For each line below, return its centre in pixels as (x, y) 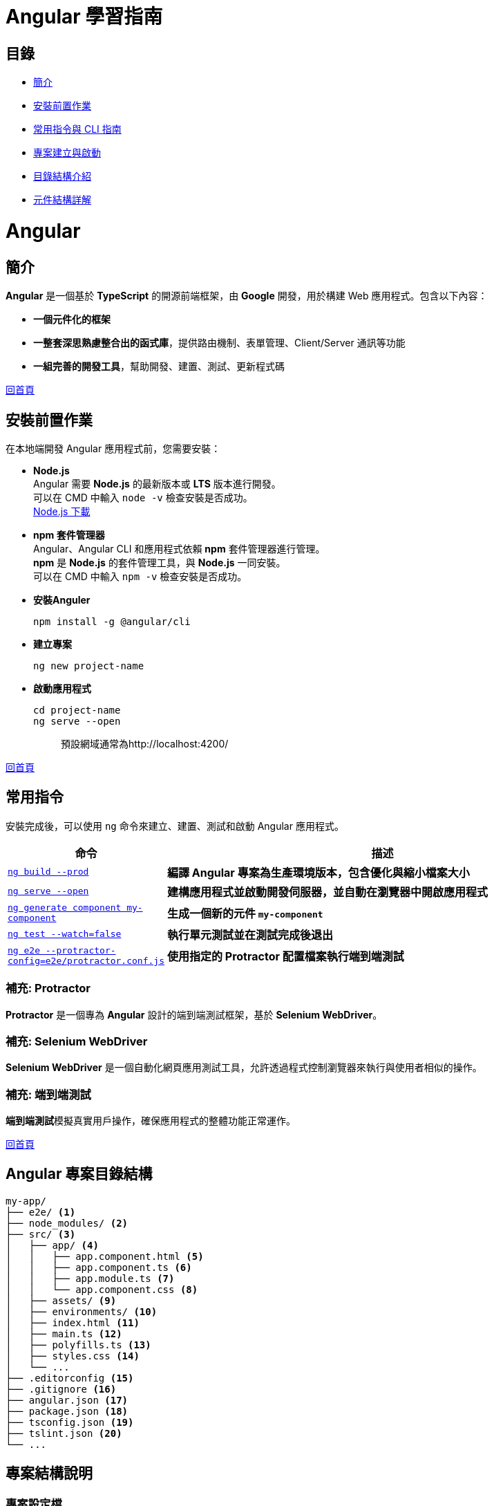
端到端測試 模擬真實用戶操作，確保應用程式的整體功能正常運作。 (151, 1121)
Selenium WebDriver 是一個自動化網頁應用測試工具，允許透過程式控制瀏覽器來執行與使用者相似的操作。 (244, 1068)
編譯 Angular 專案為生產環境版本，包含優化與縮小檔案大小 (318, 872)
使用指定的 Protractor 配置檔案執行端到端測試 (285, 956)
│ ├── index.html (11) (73, 1322)
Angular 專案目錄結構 (79, 1174)
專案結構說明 (49, 1474)
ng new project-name (89, 666)
